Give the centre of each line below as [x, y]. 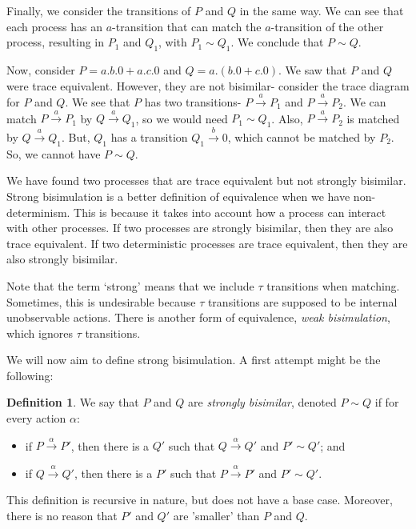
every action [36, 418]
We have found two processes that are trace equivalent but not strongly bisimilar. [206, 180]
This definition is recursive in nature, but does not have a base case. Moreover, [200, 500]
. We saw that [313, 69]
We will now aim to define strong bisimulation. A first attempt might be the [194, 360]
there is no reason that [62, 516]
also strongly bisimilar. [62, 259]
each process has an [55, 26]
